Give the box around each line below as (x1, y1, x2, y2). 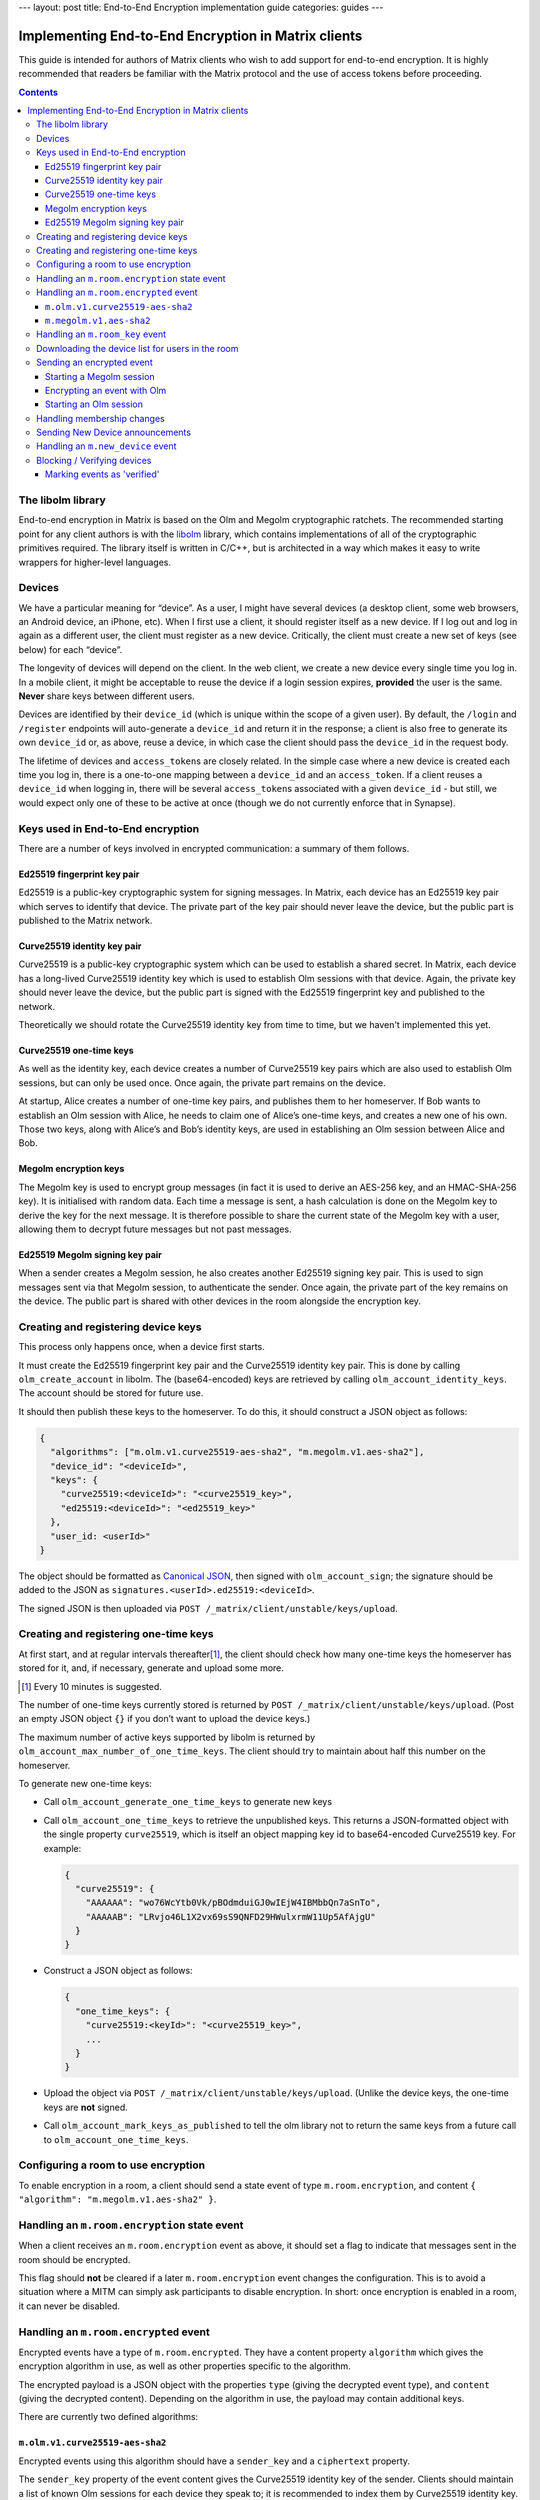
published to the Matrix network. (18, 915, 153, 927)
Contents (18, 86, 59, 98)
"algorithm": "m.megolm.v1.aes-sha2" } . (18, 2193, 217, 2205)
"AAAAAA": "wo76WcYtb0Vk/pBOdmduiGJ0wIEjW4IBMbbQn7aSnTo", (85, 1897, 382, 1909)
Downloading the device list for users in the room (36, 342, 239, 354)
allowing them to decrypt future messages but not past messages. (18, 1223, 292, 1235)
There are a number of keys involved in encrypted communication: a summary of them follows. (18, 842, 410, 854)
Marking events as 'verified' (45, 468, 160, 480)
